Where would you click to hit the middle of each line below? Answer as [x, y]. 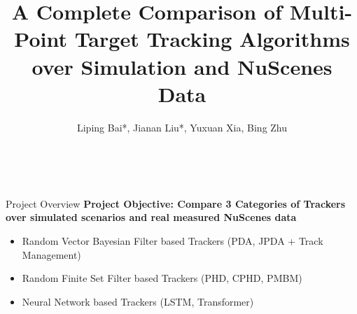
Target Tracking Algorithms [212, 39]
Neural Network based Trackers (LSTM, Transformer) [138, 301]
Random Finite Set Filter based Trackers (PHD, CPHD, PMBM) [162, 278]
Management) [51, 254]
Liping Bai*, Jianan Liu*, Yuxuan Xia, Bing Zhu [182, 127]
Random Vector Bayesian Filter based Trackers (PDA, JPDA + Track [173, 241]
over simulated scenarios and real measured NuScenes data [151, 217]
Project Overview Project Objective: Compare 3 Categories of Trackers [176, 203]
